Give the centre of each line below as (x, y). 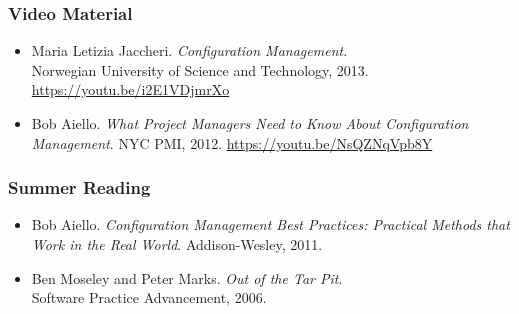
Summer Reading (79, 187)
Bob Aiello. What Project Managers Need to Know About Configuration (250, 123)
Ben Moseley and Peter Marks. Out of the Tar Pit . (187, 277)
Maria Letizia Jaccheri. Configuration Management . (189, 50)
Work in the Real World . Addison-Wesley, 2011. (177, 244)
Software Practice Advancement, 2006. (149, 297)
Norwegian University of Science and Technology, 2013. (200, 69)
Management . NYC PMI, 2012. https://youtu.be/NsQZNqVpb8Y (232, 142)
